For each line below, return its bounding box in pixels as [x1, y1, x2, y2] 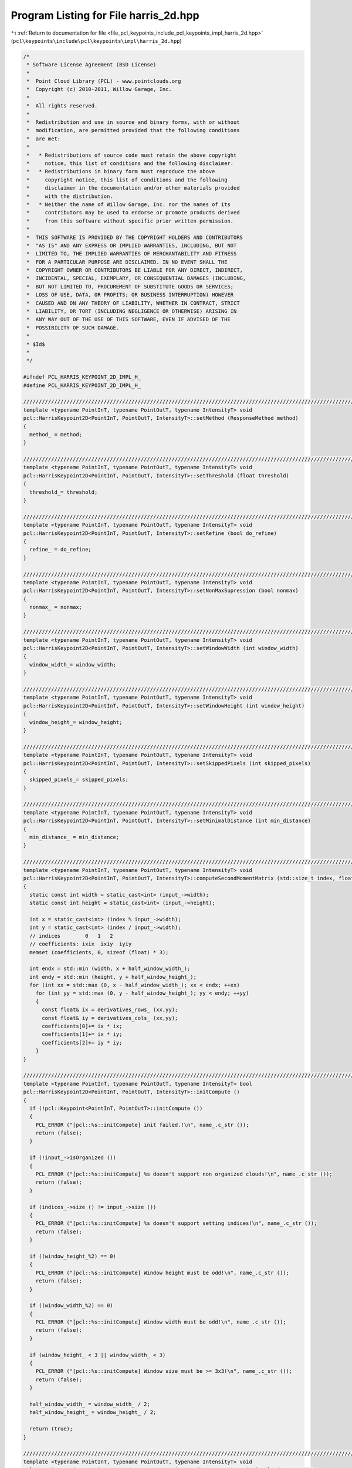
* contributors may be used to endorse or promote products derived [26, 209, 240, 216]
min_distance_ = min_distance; [29, 834, 120, 841]
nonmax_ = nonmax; [29, 604, 82, 611]
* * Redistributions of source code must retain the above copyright [26, 151, 237, 159]
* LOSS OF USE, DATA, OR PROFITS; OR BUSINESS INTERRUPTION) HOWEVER [26, 291, 234, 298]
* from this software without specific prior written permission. [26, 217, 234, 224]
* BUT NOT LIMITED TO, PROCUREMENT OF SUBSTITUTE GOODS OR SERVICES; [26, 283, 234, 290]
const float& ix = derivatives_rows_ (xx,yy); [42, 1006, 178, 1013]
